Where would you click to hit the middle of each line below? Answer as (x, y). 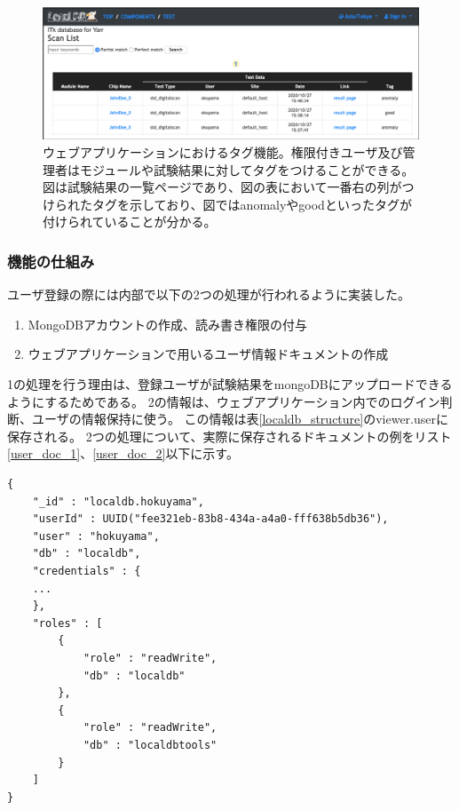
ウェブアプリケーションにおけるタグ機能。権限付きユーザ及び (223, 152)
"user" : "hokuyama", (96, 536)
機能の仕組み (51, 261)
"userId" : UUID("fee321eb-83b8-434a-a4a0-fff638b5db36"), (210, 519)
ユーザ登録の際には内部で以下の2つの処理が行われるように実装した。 (209, 294)
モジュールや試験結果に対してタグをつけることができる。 (247, 169)
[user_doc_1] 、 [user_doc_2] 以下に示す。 (123, 453)
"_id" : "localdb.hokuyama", (118, 501)
